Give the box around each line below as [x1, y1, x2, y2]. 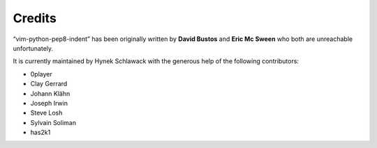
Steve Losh [30, 108, 63, 117]
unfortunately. [13, 44, 54, 52]
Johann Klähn [30, 89, 71, 97]
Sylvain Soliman [30, 118, 77, 126]
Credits [13, 10, 57, 26]
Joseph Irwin [30, 99, 68, 107]
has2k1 [30, 129, 51, 137]
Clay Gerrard [30, 80, 68, 88]
